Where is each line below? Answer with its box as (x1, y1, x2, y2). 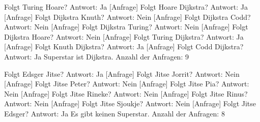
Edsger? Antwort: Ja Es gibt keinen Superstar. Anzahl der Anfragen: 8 (4, 108, 225, 118)
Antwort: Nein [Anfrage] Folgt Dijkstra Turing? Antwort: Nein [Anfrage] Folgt (4, 21, 248, 32)
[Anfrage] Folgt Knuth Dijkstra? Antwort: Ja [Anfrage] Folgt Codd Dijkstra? (4, 41, 244, 52)
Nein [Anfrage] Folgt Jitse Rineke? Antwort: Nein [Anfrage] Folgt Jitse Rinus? (4, 88, 248, 99)
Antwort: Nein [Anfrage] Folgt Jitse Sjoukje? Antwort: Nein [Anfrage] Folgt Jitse (4, 98, 256, 109)
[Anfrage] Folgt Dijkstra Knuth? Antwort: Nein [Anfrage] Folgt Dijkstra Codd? (4, 11, 251, 22)
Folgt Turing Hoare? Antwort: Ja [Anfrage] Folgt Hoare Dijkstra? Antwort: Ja (4, 2, 248, 12)
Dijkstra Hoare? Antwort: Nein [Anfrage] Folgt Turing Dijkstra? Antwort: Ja (4, 31, 244, 42)
